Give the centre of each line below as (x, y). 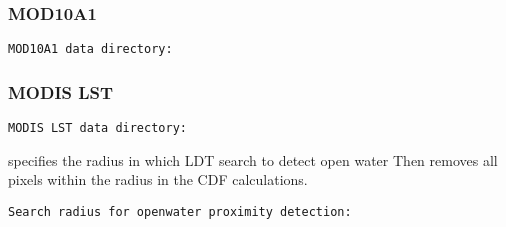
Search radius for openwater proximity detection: (180, 211)
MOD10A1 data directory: (90, 49)
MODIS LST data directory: (97, 128)
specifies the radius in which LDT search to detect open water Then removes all (253, 159)
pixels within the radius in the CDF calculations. (158, 179)
